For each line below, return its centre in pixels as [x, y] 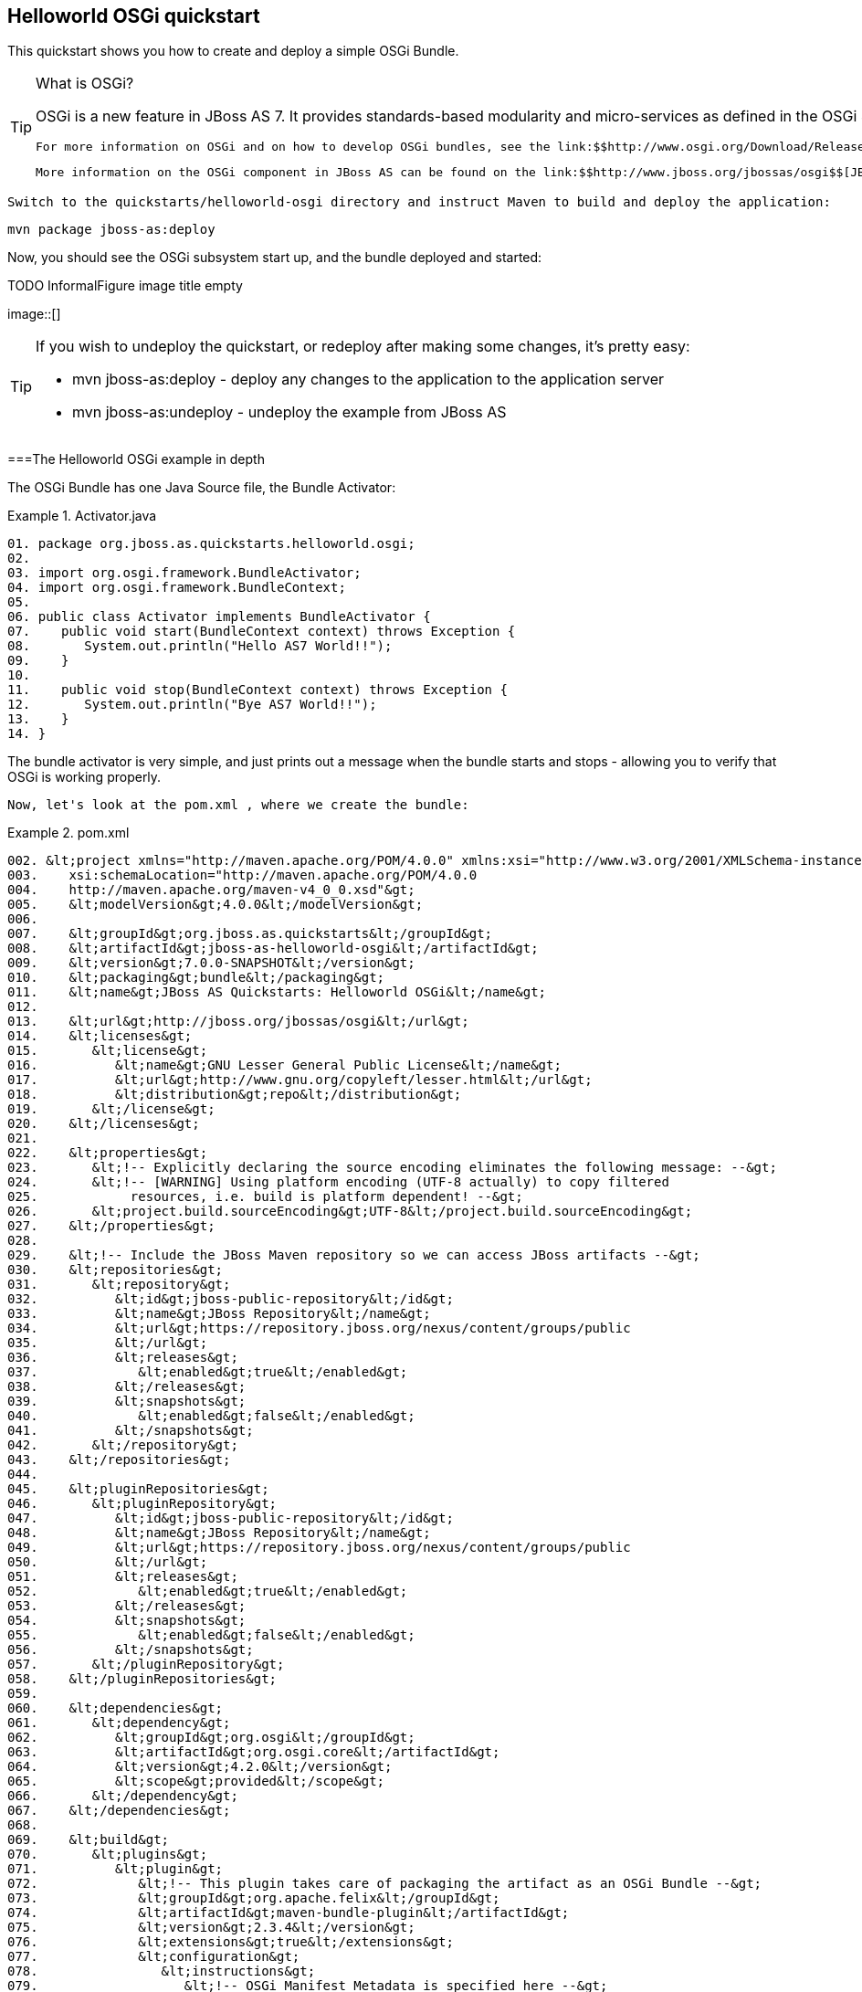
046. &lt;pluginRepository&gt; [142, 1504]
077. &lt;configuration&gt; [154, 1957]
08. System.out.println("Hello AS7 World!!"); [200, 646]
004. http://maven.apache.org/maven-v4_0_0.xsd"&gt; [211, 890]
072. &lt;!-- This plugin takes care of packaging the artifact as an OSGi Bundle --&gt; [385, 1884]
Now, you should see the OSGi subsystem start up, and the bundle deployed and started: [275, 258]
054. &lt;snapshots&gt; [127, 1621]
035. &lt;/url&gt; [108, 1343]
